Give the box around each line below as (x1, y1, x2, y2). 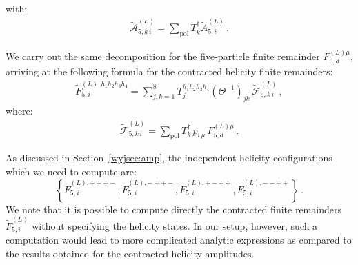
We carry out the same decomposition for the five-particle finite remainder (6, 48, 320, 63)
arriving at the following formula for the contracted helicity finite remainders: (6, 64, 333, 79)
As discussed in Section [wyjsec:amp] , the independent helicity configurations (6, 150, 332, 165)
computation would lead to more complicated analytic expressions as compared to (6, 233, 352, 247)
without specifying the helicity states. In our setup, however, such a (32, 218, 318, 233)
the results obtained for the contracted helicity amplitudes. (6, 246, 255, 260)
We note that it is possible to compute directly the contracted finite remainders (6, 202, 341, 216)
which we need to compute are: (6, 164, 137, 179)
